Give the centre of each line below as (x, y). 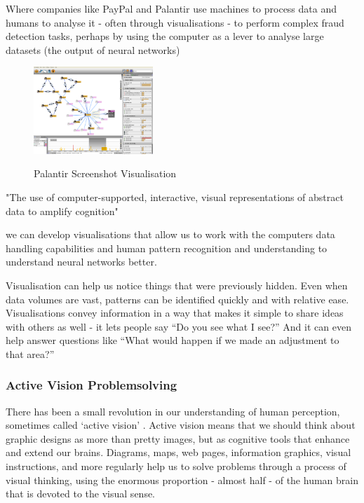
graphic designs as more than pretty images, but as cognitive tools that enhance (178, 438)
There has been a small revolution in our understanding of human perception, (173, 411)
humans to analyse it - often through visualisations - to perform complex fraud (175, 22)
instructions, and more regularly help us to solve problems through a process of (176, 466)
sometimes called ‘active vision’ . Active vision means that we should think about (181, 425)
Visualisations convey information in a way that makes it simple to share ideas (175, 313)
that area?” (30, 353)
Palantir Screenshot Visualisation (105, 173)
